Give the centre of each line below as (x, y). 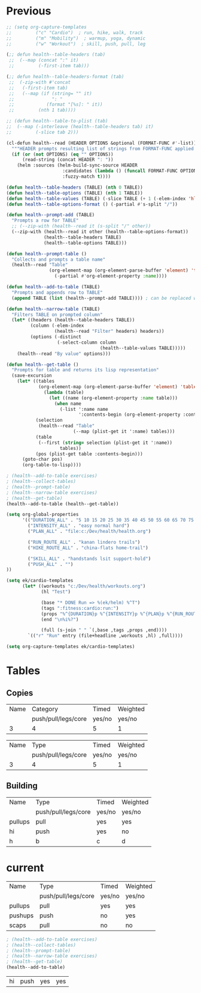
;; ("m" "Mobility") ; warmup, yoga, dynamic (76, 38)
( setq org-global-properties (42, 515)
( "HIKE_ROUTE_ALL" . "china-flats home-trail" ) (88, 548)
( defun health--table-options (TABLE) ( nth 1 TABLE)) (75, 193)
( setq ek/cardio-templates (40, 581)
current (25, 868)
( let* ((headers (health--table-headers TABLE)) (73, 320)
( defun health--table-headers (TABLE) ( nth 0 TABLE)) (75, 187)
